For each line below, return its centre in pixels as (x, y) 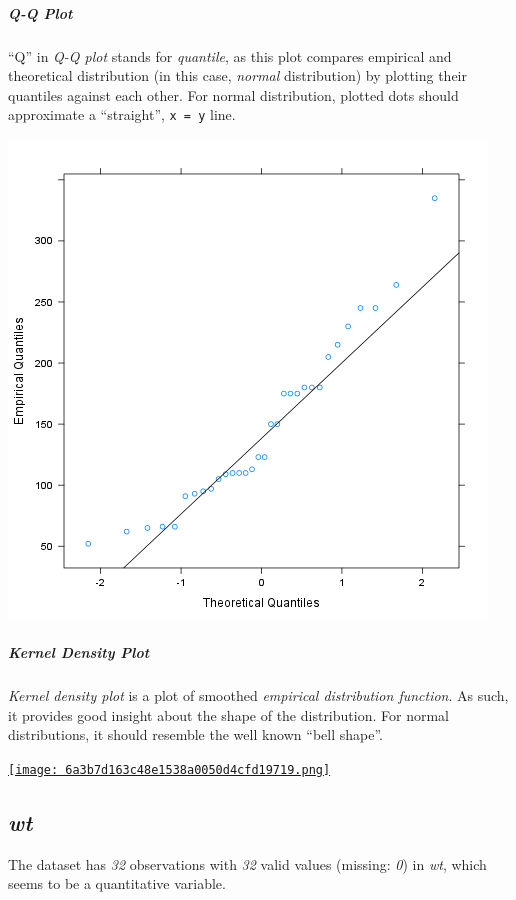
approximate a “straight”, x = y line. (122, 114)
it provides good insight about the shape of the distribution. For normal (228, 714)
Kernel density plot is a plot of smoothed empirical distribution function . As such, (258, 695)
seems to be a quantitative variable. (117, 883)
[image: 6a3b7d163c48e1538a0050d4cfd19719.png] (169, 769)
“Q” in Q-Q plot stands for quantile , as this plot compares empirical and (230, 55)
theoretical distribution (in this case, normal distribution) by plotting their (237, 75)
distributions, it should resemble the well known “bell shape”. (195, 734)
